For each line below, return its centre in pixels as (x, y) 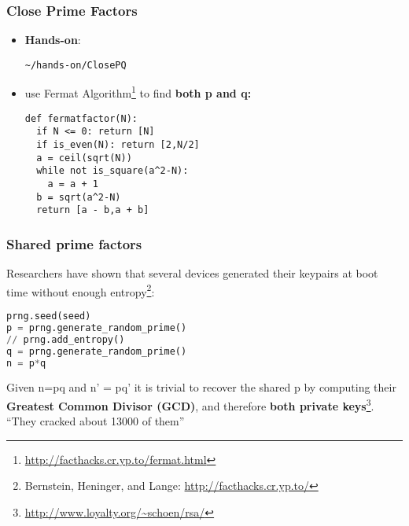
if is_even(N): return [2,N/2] (118, 145)
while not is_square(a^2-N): (112, 171)
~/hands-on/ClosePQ (76, 65)
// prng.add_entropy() (66, 339)
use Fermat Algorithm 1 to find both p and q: (138, 92)
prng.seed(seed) (49, 316)
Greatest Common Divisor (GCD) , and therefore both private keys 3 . (190, 405)
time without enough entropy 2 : (81, 290)
